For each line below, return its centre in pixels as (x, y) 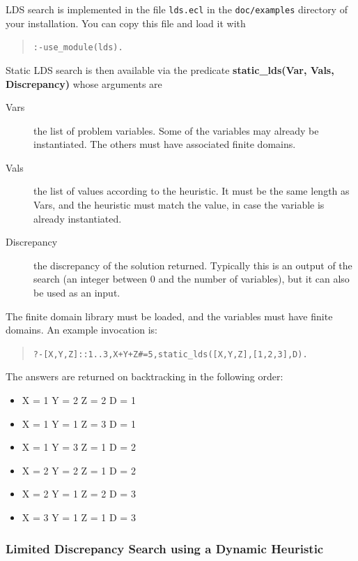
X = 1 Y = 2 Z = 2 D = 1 (79, 400)
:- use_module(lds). (78, 48)
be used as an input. (77, 293)
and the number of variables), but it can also (254, 279)
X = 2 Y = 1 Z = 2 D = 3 (79, 494)
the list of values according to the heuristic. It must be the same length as (192, 191)
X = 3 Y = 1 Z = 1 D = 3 (79, 517)
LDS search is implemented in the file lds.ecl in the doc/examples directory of (177, 9)
